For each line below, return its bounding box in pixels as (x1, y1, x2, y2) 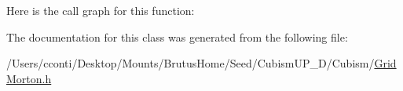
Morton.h (6, 70, 52, 86)
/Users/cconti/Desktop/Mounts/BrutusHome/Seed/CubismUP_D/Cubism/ (6, 55, 375, 71)
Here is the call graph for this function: (6, 2, 195, 18)
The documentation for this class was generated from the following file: (6, 28, 348, 45)
